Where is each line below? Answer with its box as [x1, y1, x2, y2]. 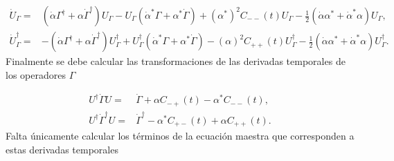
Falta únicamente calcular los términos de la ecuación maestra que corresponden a [6, 129, 355, 143]
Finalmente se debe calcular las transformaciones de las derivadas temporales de [6, 54, 346, 68]
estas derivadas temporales [6, 142, 118, 156]
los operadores [6, 67, 66, 82]
